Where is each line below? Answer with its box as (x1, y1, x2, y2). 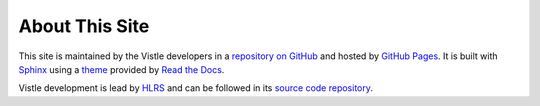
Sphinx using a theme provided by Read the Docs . (18, 63, 225, 75)
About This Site (18, 15, 150, 37)
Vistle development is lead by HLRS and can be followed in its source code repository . (18, 82, 374, 94)
